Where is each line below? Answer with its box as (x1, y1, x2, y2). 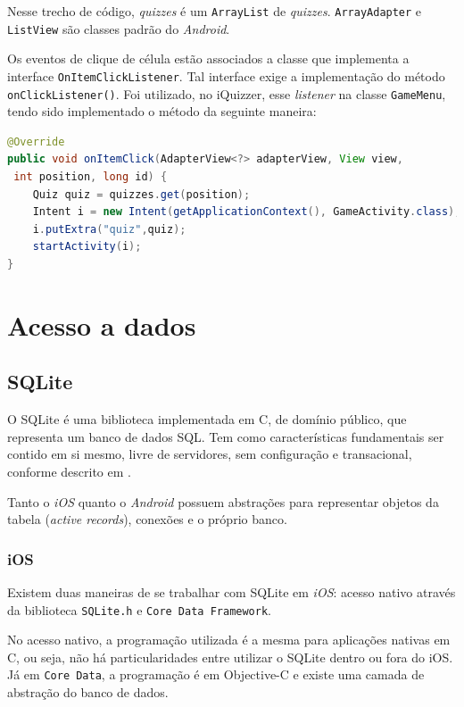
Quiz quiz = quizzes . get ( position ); (32, 187, 251, 201)
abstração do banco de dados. (7, 683, 169, 702)
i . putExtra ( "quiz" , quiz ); (32, 222, 186, 236)
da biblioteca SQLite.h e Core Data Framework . (7, 600, 271, 619)
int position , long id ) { (13, 171, 168, 183)
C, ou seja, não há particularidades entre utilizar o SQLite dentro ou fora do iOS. (7, 647, 453, 666)
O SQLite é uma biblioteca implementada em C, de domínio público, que (7, 410, 407, 428)
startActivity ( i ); (32, 240, 142, 254)
